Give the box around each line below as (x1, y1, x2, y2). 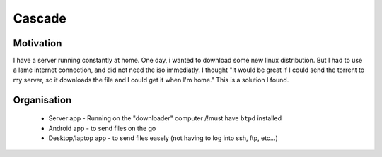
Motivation (13, 37, 62, 49)
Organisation (13, 94, 72, 106)
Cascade (13, 11, 66, 26)
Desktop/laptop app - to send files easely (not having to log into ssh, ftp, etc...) (48, 134, 279, 142)
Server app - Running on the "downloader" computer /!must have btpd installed (48, 114, 282, 123)
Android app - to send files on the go (48, 124, 156, 132)
